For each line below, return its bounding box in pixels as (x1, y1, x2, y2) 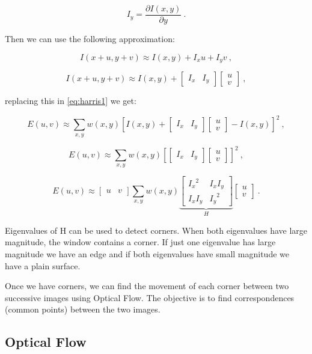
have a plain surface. (5, 259, 81, 272)
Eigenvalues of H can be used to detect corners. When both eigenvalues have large (5, 224, 308, 236)
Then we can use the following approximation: (5, 32, 175, 45)
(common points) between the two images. (5, 303, 161, 316)
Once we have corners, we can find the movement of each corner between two (5, 279, 289, 292)
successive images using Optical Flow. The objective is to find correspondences (5, 291, 295, 304)
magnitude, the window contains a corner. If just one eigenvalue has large (5, 236, 276, 248)
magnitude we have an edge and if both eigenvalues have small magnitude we (5, 248, 290, 260)
